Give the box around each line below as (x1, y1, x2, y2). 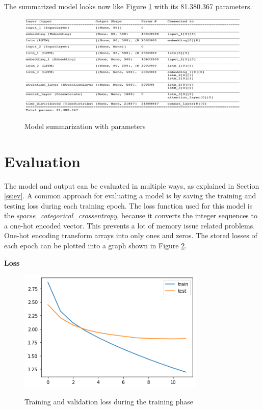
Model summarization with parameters (24, 120, 146, 131)
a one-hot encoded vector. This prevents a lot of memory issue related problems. (4, 220, 255, 230)
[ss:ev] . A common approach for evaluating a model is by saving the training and (4, 190, 256, 201)
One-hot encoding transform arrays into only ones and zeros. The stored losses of (4, 230, 257, 241)
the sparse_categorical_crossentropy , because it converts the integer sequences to (4, 210, 257, 221)
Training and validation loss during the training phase (24, 396, 193, 407)
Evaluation (4, 150, 81, 171)
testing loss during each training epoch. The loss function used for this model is (4, 200, 253, 211)
